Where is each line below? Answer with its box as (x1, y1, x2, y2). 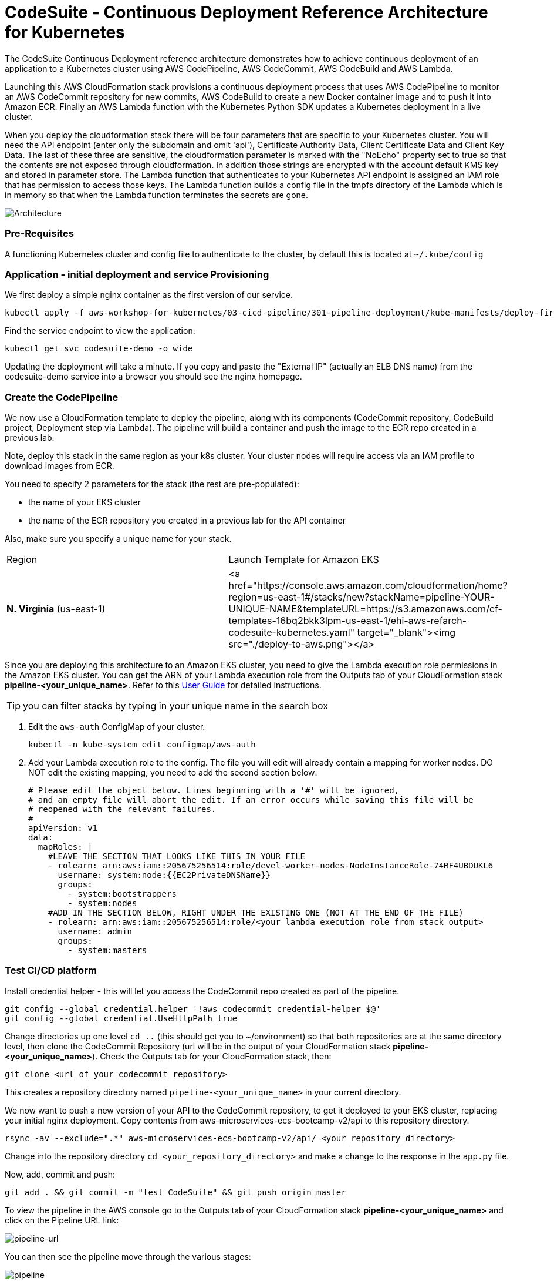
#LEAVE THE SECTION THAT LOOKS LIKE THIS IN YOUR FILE (48, 851, 306, 861)
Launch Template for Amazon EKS (228, 554, 379, 565)
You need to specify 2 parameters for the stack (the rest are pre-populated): (5, 479, 299, 489)
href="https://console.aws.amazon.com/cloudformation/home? (228, 579, 508, 591)
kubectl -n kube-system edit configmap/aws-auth (28, 740, 256, 749)
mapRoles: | (38, 842, 93, 851)
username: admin (58, 927, 133, 936)
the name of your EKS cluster (28, 497, 141, 507)
